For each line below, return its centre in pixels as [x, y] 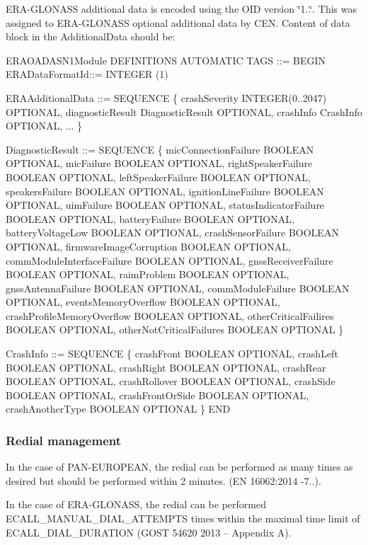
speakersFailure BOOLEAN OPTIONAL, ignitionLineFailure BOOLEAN [165, 191]
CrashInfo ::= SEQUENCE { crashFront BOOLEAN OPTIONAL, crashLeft [172, 354]
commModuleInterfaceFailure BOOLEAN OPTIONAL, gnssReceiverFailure [169, 260]
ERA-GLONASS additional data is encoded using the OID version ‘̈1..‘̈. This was [181, 8]
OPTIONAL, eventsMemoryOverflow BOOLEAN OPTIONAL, [143, 302]
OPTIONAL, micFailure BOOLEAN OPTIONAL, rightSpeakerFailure [159, 163]
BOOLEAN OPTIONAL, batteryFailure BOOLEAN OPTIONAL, [150, 218]
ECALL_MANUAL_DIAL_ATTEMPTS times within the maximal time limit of [183, 518]
